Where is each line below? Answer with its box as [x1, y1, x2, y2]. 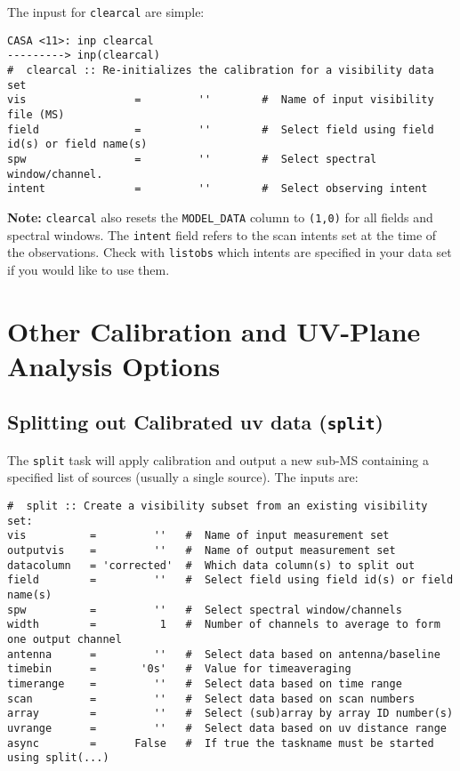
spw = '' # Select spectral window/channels [7, 603, 402, 616]
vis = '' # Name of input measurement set [7, 529, 390, 542]
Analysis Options [7, 347, 221, 383]
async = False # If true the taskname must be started [7, 736, 434, 750]
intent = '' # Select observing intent [7, 182, 428, 196]
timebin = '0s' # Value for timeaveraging [7, 663, 351, 676]
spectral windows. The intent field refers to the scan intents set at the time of [7, 225, 437, 244]
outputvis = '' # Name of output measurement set [7, 544, 396, 557]
